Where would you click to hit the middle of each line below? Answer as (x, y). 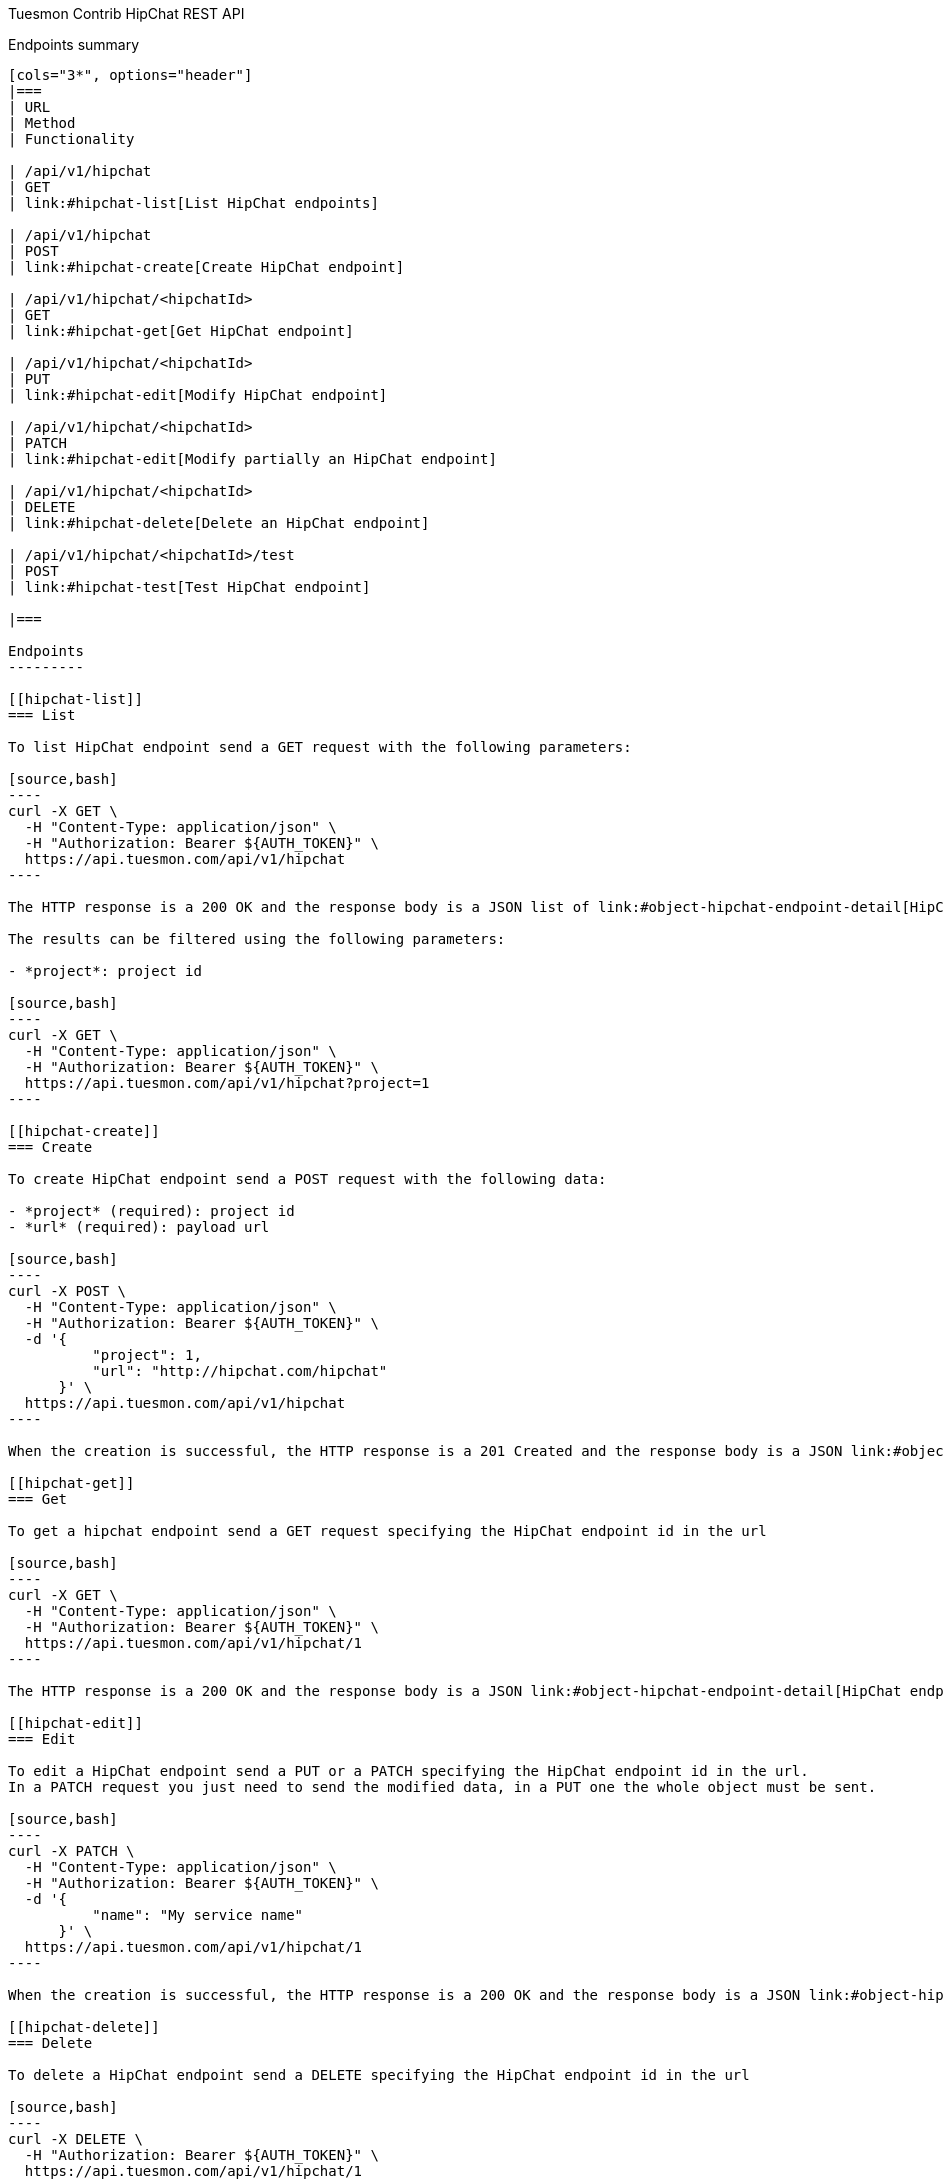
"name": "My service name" (198, 1915)
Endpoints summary (74, 44)
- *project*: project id (105, 971)
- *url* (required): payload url (139, 1227)
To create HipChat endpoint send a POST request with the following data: (307, 1179)
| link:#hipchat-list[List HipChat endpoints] (193, 203)
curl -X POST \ (67, 1291)
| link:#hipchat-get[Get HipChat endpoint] (181, 331)
